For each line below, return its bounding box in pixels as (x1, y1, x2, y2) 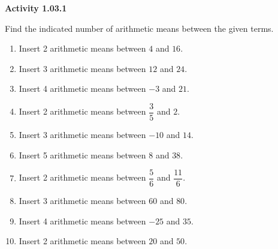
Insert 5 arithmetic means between (19, 148, 146, 161)
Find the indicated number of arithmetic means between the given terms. (5, 22, 274, 34)
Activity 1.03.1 (5, 2, 67, 14)
